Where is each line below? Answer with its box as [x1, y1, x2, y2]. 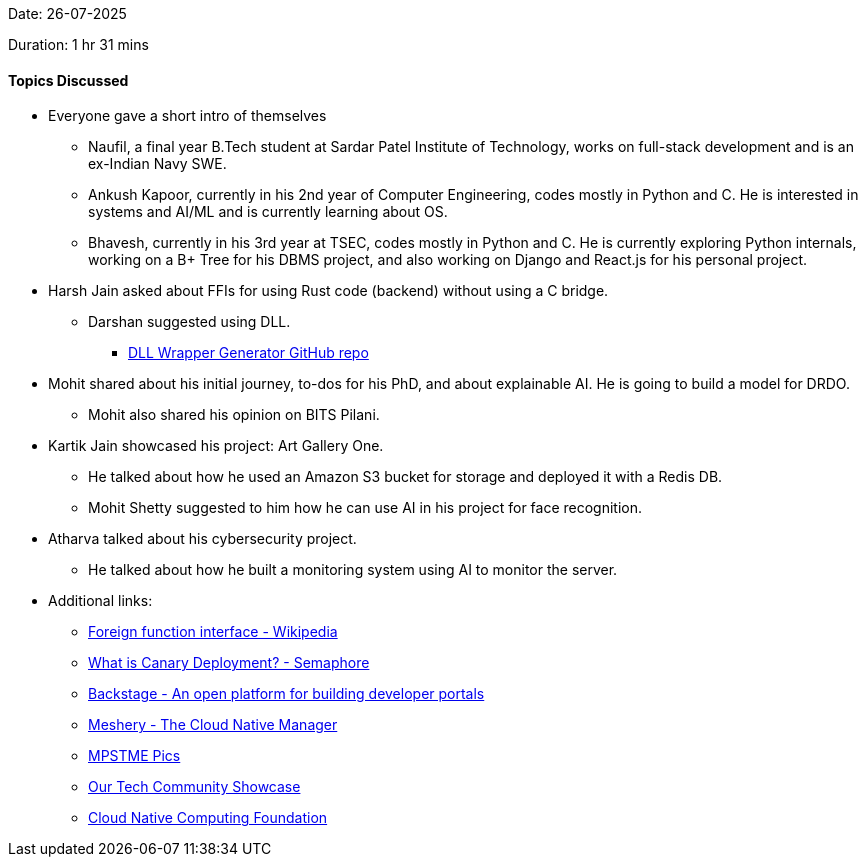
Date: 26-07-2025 [8, 5, 127, 22]
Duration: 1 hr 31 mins [8, 36, 149, 53]
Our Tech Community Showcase [88, 778, 301, 796]
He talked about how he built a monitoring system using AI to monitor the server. [88, 561, 618, 579]
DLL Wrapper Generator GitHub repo [128, 344, 369, 362]
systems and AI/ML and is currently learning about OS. [88, 203, 448, 221]
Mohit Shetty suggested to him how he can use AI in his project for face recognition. [88, 499, 643, 517]
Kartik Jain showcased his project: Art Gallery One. [48, 437, 384, 455]
